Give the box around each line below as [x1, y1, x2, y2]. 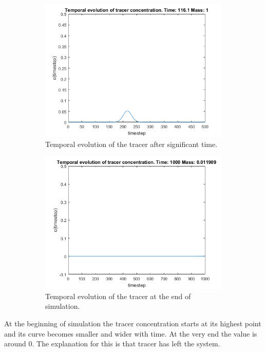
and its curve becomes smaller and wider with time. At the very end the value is [4, 328, 257, 339]
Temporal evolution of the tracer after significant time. [45, 138, 218, 149]
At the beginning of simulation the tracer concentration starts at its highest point [4, 318, 261, 328]
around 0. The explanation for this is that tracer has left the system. [4, 338, 220, 349]
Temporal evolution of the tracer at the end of [45, 290, 191, 301]
